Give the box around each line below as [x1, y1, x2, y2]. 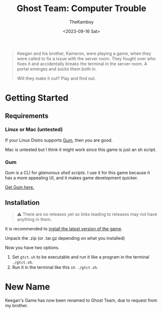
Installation [5, 198, 40, 207]
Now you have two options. [5, 245, 60, 250]
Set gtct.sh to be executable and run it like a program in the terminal [12, 254, 149, 260]
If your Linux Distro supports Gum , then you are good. [5, 137, 113, 143]
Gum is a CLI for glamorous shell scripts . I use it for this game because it [5, 170, 150, 176]
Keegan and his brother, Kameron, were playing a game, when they [16, 50, 151, 56]
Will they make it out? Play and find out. [16, 75, 96, 81]
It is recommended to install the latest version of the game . [5, 226, 123, 231]
